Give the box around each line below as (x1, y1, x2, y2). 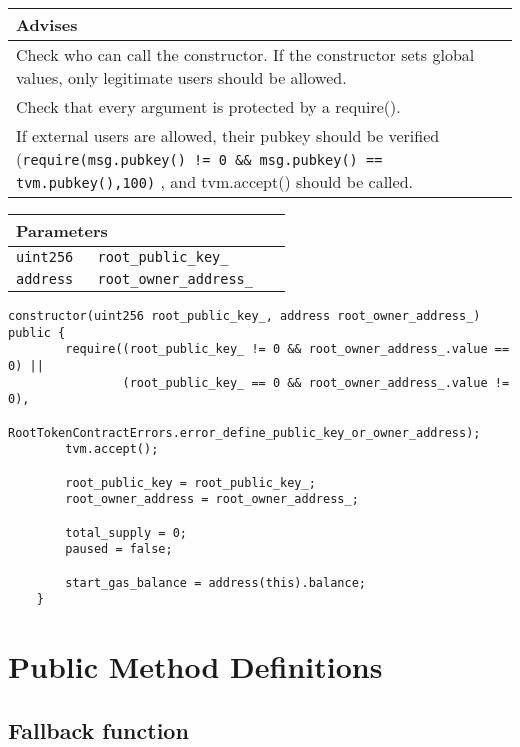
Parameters (16, 219, 108, 242)
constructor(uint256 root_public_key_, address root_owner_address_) (8, 309, 481, 323)
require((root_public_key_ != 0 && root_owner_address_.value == (65, 342, 510, 357)
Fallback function (8, 714, 189, 745)
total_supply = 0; (65, 525, 187, 540)
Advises (16, 13, 78, 36)
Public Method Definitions (8, 646, 383, 686)
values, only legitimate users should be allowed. (16, 66, 347, 89)
